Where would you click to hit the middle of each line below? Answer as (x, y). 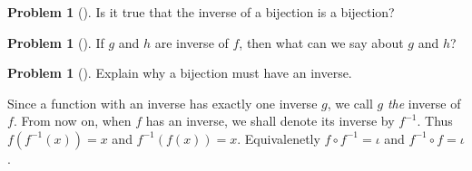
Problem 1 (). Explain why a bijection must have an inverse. (180, 73)
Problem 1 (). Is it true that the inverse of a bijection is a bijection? (201, 12)
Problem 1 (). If (56, 42)
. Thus (435, 121)
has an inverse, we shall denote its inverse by (270, 121)
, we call (350, 103)
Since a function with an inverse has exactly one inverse (162, 103)
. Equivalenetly (279, 138)
